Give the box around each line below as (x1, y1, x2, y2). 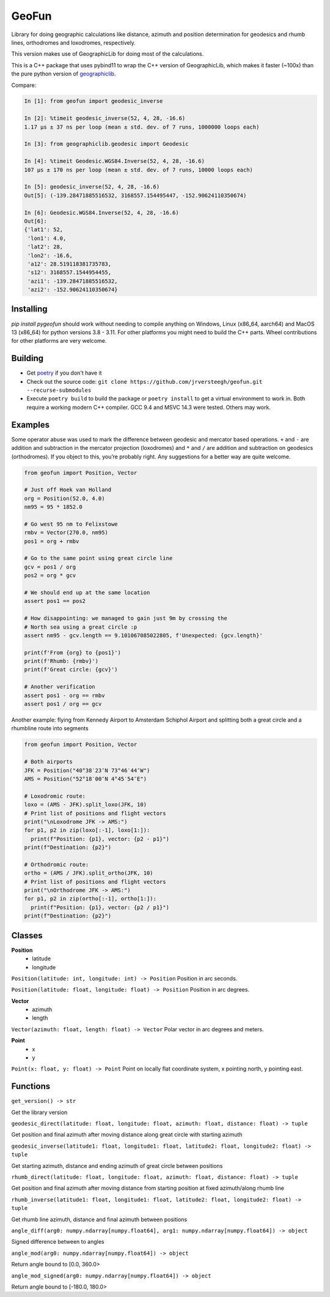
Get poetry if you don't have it (26, 369, 102, 376)
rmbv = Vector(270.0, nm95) (24, 529, 108, 536)
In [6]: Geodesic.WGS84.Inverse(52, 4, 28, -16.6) (24, 209, 180, 216)
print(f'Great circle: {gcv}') (24, 666, 119, 673)
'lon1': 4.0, (28, 234, 67, 242)
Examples (11, 419, 50, 430)
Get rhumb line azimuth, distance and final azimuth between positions (11, 1216, 188, 1223)
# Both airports (24, 758, 73, 765)
